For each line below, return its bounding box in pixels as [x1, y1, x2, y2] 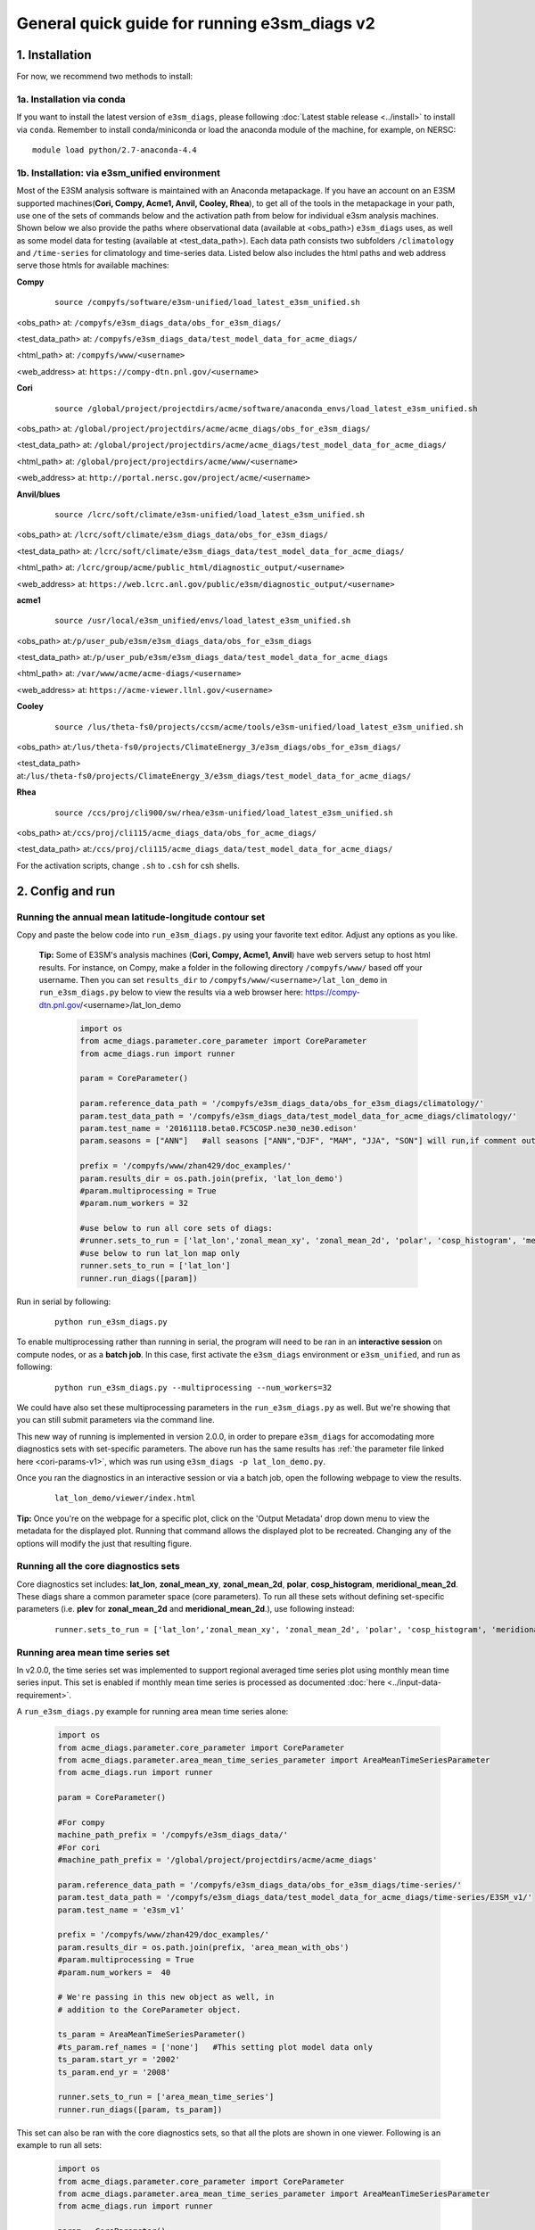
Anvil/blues [16, 489, 61, 500]
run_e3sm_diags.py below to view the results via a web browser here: [38, 987, 303, 998]
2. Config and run [16, 883, 116, 898]
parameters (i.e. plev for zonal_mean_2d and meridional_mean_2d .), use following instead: [16, 1604, 355, 1615]
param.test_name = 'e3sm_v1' [57, 1904, 185, 1915]
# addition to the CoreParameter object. [57, 2004, 242, 2015]
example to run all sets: [16, 2140, 103, 2151]
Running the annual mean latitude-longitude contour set [16, 911, 266, 923]
